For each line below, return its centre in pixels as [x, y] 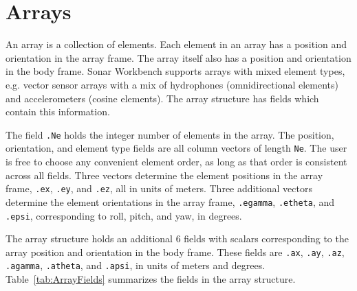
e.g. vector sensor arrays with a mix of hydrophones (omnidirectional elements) [172, 84]
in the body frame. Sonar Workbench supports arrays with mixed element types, [175, 71]
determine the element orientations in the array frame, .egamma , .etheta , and [170, 201]
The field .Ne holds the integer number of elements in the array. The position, [170, 134]
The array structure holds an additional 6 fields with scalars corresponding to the [177, 238]
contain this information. [58, 112]
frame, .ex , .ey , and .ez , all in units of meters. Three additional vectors [159, 188]
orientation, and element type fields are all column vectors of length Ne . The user [176, 148]
